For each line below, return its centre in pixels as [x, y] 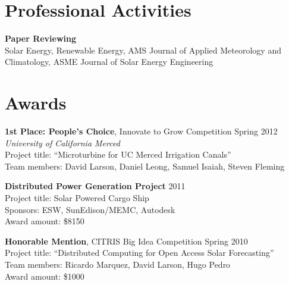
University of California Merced [62, 142]
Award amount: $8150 [45, 221]
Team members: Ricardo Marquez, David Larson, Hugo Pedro [118, 264]
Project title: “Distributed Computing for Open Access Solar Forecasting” [139, 253]
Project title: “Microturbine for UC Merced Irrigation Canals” [118, 154]
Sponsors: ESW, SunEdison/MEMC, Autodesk [90, 209]
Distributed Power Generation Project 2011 [95, 186]
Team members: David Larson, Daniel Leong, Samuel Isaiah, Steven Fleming [145, 166]
